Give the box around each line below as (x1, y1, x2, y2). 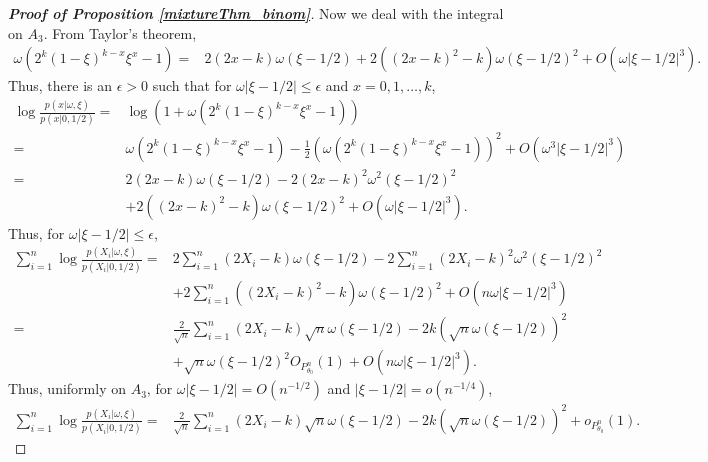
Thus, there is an (8, 75, 113, 96)
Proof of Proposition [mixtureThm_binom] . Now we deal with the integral (8, 3, 504, 23)
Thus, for (8, 222, 65, 243)
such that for (152, 75, 232, 96)
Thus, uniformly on (8, 378, 126, 399)
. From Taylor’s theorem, (43, 22, 197, 43)
